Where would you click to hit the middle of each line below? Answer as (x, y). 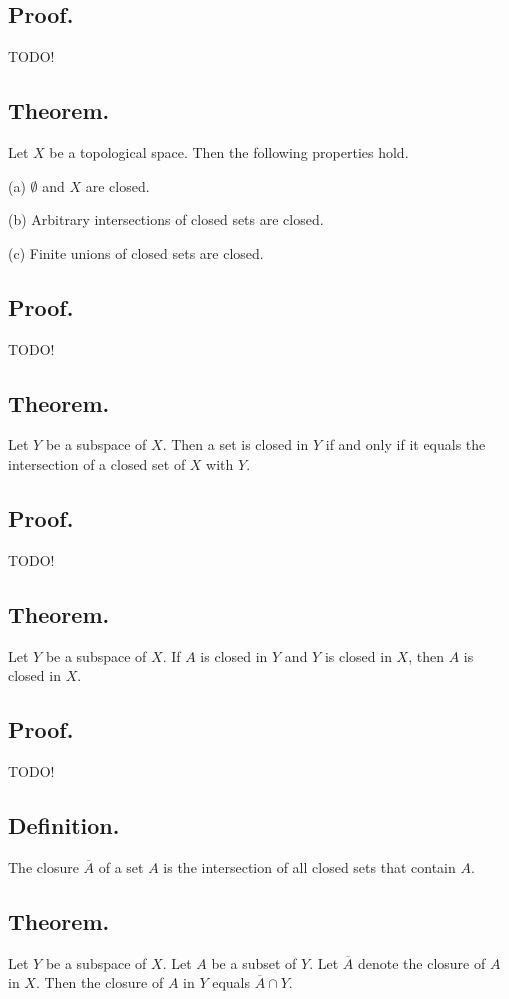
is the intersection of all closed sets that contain (309, 866)
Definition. (64, 824)
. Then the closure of (99, 982)
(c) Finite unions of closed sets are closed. (136, 252)
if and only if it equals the (405, 444)
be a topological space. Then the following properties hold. (229, 152)
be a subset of (254, 962)
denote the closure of (421, 962)
